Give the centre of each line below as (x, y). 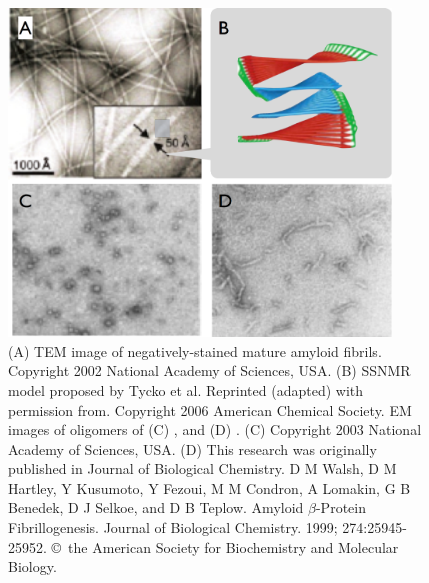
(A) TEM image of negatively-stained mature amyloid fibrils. (195, 350)
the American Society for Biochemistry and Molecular (233, 546)
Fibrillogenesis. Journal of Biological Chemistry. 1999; (173, 527)
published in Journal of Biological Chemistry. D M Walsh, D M (202, 468)
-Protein (340, 507)
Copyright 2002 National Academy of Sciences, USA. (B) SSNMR (209, 370)
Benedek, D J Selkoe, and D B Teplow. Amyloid (156, 507)
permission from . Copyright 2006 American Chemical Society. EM (210, 409)
